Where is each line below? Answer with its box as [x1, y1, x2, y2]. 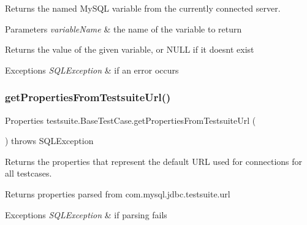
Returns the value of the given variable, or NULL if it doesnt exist [5, 43, 254, 56]
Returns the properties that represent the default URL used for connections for [5, 154, 303, 167]
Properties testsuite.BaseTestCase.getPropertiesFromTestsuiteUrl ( [5, 113, 256, 126]
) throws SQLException [5, 134, 94, 147]
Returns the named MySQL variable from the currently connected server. [5, 2, 281, 14]
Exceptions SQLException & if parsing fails [5, 208, 167, 221]
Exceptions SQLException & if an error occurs [5, 63, 179, 76]
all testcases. [5, 167, 52, 180]
